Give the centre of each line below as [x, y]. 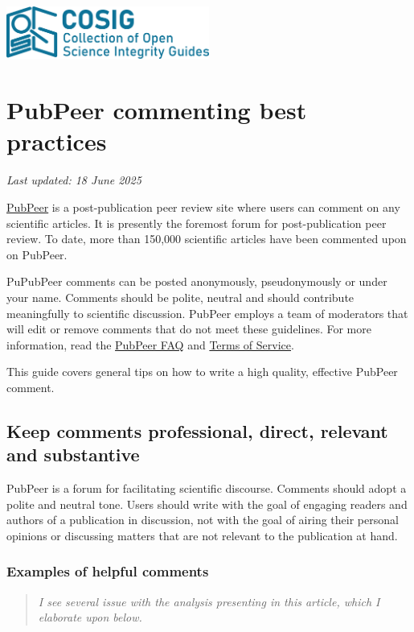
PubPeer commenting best [157, 110]
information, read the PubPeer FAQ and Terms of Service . [150, 344]
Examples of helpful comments [108, 571]
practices [57, 141]
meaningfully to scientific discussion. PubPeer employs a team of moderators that [207, 313]
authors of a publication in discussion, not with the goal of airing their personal [203, 520]
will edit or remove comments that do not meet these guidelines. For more [189, 329]
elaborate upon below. [90, 617]
